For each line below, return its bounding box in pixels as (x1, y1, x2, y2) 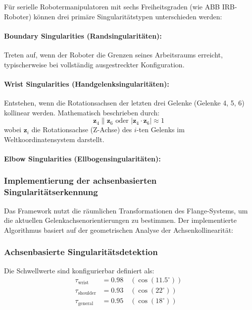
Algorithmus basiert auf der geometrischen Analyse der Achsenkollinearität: (4, 224, 234, 235)
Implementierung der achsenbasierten (4, 174, 157, 187)
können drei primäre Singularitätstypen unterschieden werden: (33, 11, 222, 21)
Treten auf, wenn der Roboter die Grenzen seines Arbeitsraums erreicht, (4, 49, 223, 59)
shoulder (78, 290, 96, 296)
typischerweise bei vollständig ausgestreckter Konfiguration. (4, 59, 185, 69)
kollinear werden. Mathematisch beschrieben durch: (4, 107, 160, 117)
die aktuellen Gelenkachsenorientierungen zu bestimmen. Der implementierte (4, 215, 237, 225)
